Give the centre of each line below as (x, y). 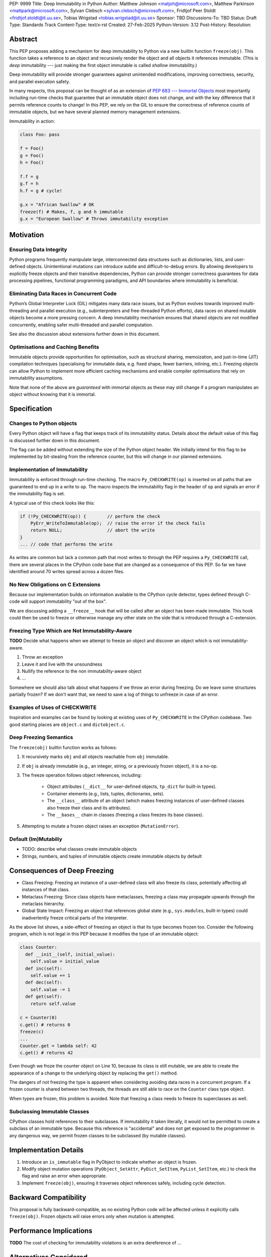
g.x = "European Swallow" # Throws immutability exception (94, 219)
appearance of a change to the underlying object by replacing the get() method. (94, 1073)
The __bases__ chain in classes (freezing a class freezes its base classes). (125, 815)
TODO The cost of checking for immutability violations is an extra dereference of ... (95, 1243)
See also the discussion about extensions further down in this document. (85, 334)
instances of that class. (46, 889)
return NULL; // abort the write (93, 530)
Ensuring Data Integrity (38, 249)
